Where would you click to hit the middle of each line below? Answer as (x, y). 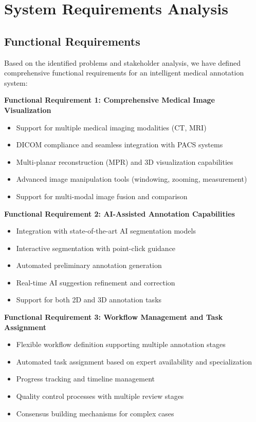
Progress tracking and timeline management (85, 379)
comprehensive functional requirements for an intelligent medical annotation (124, 73)
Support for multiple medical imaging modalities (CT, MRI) (111, 127)
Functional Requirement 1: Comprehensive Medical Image (109, 100)
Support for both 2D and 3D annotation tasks (89, 300)
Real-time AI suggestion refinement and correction (96, 282)
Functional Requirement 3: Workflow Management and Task (114, 317)
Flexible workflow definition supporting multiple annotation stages (121, 344)
